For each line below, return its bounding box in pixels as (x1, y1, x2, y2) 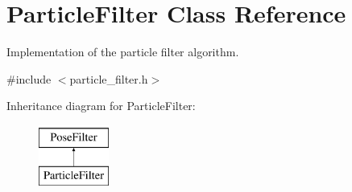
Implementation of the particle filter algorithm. (6, 43, 239, 60)
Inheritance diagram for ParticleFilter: (6, 97, 196, 114)
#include (6, 70, 52, 87)
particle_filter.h (69, 70, 148, 87)
